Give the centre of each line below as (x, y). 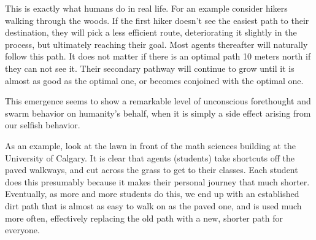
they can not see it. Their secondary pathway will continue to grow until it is (150, 68)
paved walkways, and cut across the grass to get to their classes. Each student (152, 170)
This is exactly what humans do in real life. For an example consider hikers (146, 8)
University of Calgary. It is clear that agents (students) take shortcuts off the (150, 157)
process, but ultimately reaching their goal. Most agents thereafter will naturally (156, 44)
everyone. (22, 230)
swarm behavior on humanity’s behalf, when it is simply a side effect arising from (158, 113)
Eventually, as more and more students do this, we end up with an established (152, 194)
